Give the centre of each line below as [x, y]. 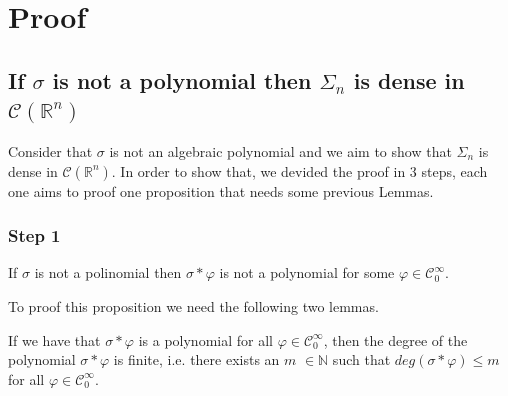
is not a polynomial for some [307, 272]
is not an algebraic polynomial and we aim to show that [280, 150]
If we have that [54, 339]
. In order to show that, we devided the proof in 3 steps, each [299, 170]
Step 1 [34, 235]
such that [361, 359]
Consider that [50, 150]
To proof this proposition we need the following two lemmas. [193, 305]
